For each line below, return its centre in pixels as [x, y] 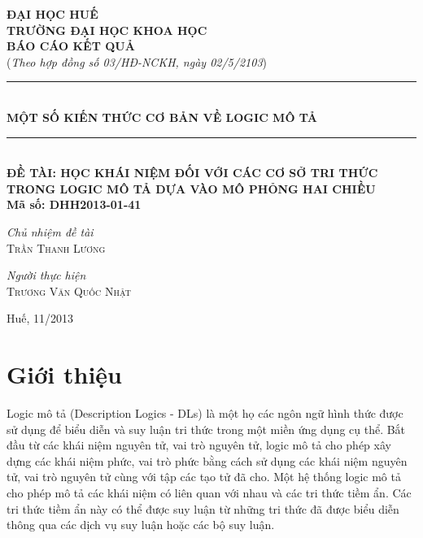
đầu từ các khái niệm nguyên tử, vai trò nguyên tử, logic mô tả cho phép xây [199, 445]
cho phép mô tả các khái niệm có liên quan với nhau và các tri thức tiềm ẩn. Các [209, 492]
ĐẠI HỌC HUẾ [52, 14]
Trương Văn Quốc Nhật [69, 291]
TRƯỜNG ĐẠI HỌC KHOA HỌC [107, 30]
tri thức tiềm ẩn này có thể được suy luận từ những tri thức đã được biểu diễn [203, 508]
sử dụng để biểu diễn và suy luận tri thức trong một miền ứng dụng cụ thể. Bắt [206, 429]
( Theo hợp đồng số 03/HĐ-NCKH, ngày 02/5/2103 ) [137, 61]
